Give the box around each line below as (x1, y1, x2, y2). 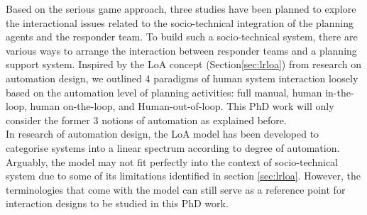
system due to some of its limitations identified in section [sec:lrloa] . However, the (6, 168, 361, 183)
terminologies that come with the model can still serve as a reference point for (6, 182, 346, 197)
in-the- (325, 84, 354, 99)
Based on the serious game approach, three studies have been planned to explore (6, 1, 356, 16)
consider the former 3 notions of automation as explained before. (6, 112, 287, 127)
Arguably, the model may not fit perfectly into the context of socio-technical (6, 154, 338, 169)
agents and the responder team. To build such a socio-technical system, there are (6, 29, 358, 44)
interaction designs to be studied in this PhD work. (6, 196, 229, 211)
